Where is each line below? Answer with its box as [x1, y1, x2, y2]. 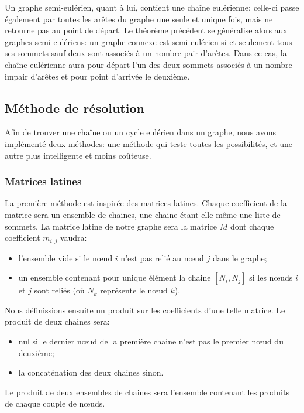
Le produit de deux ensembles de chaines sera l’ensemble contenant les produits [5, 385, 289, 398]
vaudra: [60, 231, 87, 244]
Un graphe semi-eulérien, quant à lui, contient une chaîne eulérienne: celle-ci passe [5, 1, 299, 13]
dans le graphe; [212, 251, 267, 264]
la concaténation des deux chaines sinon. [18, 366, 164, 378]
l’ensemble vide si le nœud [18, 251, 113, 264]
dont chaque [230, 220, 274, 232]
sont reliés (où [34, 284, 85, 296]
